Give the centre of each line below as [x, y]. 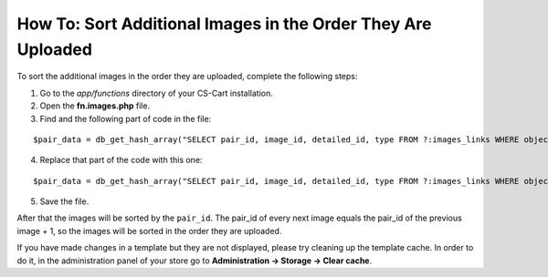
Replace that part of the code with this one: [121, 160]
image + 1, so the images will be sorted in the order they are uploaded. [149, 231]
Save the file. [64, 201]
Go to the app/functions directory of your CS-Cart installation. [156, 93]
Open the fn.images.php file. [95, 106]
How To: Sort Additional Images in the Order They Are [225, 24]
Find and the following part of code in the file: [126, 118]
